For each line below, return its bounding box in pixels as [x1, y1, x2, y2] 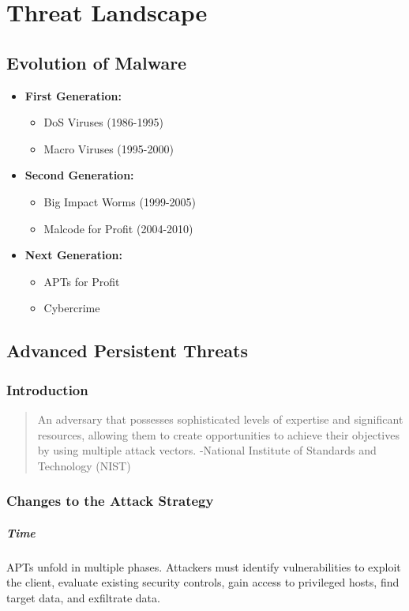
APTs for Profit [43, 273, 120, 289]
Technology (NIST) [37, 457, 131, 473]
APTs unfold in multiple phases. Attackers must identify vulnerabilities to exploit [6, 558, 401, 575]
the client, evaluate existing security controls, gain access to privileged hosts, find [6, 574, 400, 590]
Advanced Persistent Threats [6, 338, 248, 363]
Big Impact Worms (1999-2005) [43, 193, 196, 209]
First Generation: [24, 87, 122, 104]
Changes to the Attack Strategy [6, 491, 214, 511]
